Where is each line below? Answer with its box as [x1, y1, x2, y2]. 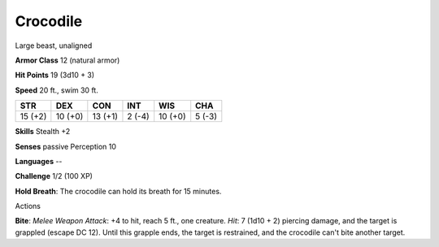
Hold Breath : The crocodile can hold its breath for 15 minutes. [15, 186, 222, 196]
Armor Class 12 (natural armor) [15, 55, 120, 65]
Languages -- [15, 156, 63, 166]
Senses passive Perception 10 [15, 141, 117, 151]
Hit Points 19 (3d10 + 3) [15, 70, 95, 80]
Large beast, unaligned [15, 41, 93, 50]
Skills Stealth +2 [15, 127, 71, 136]
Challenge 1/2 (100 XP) [15, 171, 93, 181]
